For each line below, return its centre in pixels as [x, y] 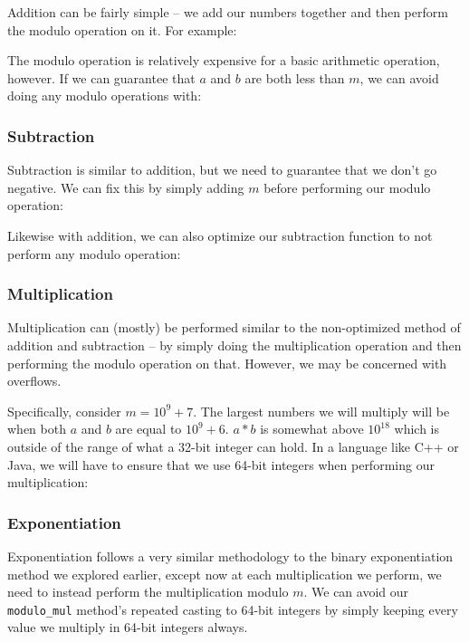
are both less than [295, 77]
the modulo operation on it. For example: [122, 29]
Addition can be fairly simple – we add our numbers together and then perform [228, 12]
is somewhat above [312, 429]
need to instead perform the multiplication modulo [148, 592]
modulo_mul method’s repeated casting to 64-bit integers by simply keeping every [233, 609]
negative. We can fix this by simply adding [126, 187]
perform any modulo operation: [94, 253]
